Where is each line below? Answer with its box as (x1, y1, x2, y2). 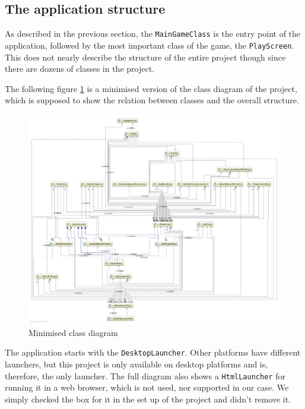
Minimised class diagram (28, 326, 118, 338)
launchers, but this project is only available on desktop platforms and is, (5, 357, 268, 370)
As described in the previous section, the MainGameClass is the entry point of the (5, 27, 301, 40)
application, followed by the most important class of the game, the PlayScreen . (5, 39, 294, 51)
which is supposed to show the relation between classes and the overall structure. (5, 94, 299, 106)
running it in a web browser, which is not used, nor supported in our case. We (5, 381, 289, 394)
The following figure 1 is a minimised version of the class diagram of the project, (5, 82, 297, 94)
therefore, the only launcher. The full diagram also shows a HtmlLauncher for (5, 369, 285, 382)
